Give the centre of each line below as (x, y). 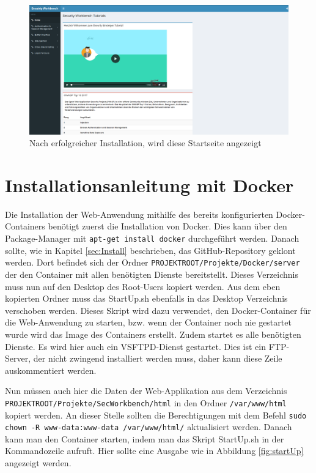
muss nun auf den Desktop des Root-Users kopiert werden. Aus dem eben (143, 286)
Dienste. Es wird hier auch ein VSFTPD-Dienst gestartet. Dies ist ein (135, 346)
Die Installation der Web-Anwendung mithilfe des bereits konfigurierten (139, 214)
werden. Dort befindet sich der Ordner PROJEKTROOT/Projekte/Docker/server (152, 262)
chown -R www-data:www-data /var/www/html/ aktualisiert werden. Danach (149, 427)
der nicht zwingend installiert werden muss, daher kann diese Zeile (158, 358)
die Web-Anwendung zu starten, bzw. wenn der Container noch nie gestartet (148, 322)
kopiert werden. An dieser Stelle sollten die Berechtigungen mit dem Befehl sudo (156, 415)
